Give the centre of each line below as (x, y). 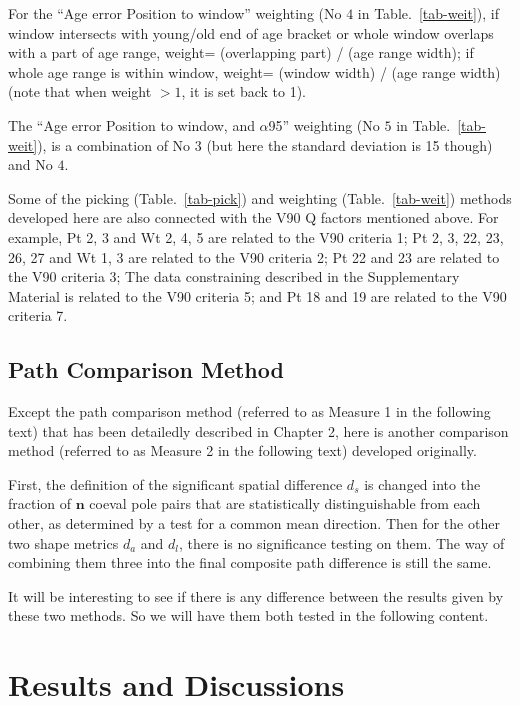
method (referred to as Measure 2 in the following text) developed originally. (242, 450)
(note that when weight (80, 91)
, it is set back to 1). (244, 91)
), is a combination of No (114, 144)
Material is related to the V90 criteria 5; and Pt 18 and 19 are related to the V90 (257, 295)
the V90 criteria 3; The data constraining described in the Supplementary (234, 276)
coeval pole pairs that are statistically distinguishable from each (285, 503)
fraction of (40, 503)
